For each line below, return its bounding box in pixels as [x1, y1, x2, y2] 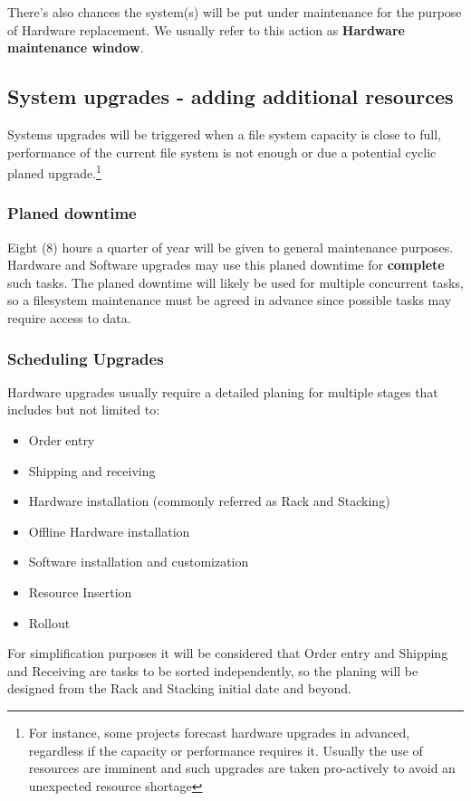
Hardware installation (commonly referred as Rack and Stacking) [28, 491, 390, 510]
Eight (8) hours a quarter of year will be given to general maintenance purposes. [7, 237, 454, 256]
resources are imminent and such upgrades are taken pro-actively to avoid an [28, 758, 456, 777]
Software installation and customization [28, 552, 249, 571]
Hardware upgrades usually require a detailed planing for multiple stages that [7, 382, 438, 401]
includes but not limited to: [7, 400, 160, 419]
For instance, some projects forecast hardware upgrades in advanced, [28, 722, 410, 741]
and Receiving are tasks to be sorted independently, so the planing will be [7, 661, 418, 680]
